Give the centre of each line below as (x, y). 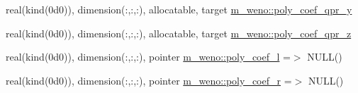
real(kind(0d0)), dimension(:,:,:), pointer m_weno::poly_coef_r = (149, 80)
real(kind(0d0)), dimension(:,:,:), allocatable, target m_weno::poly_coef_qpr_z (179, 33)
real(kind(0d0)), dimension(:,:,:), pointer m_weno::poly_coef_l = (148, 57)
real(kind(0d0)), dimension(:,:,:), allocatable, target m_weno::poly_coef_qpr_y (179, 9)
